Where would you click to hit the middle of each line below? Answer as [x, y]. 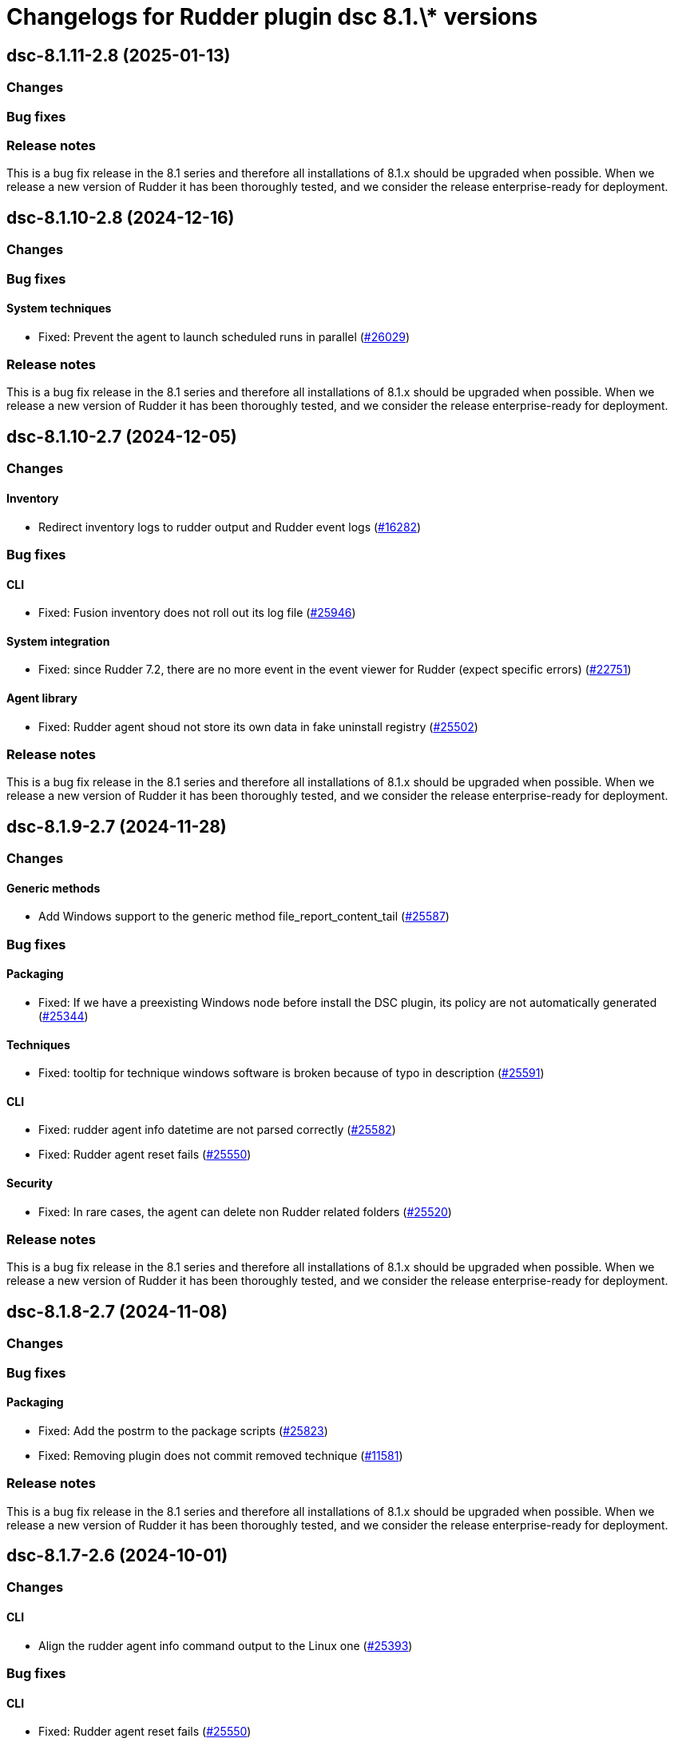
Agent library [42, 698]
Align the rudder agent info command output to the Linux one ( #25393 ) [226, 1645]
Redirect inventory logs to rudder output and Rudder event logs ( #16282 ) [230, 527]
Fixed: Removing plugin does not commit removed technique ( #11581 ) [221, 1455]
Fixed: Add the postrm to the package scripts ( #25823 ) [183, 1430]
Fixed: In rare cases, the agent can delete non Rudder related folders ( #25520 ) [245, 1211]
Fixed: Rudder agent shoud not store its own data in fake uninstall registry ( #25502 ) [258, 726]
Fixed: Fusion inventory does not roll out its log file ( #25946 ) [197, 613]
